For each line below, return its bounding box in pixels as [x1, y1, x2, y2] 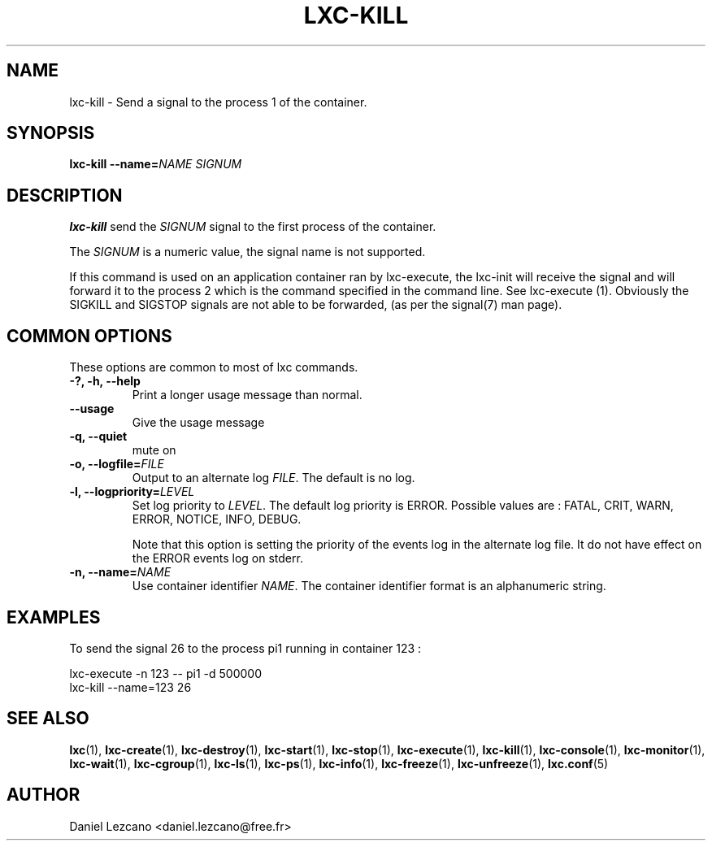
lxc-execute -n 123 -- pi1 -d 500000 [69, 666, 262, 680]
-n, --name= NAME [69, 565, 171, 580]
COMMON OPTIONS [7, 325, 172, 346]
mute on [132, 443, 176, 458]
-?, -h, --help [69, 374, 141, 389]
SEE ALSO [7, 708, 89, 729]
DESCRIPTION [7, 185, 123, 206]
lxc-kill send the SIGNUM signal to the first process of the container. [69, 219, 436, 234]
